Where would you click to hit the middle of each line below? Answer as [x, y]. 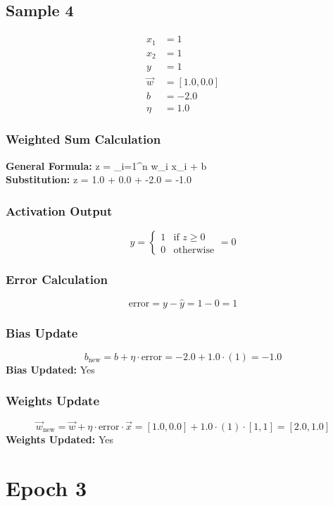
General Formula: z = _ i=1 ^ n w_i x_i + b [106, 165]
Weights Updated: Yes [60, 439]
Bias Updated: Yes [50, 369]
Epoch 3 [46, 487]
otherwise [194, 250]
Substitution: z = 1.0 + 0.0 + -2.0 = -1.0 [99, 179]
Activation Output [59, 210]
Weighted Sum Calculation [83, 139]
